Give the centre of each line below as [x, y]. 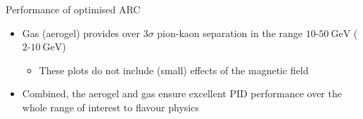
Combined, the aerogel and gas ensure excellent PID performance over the [182, 93]
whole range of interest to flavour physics [110, 107]
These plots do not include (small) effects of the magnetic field [174, 70]
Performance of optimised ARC [73, 9]
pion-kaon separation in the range [230, 33]
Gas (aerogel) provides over [81, 33]
